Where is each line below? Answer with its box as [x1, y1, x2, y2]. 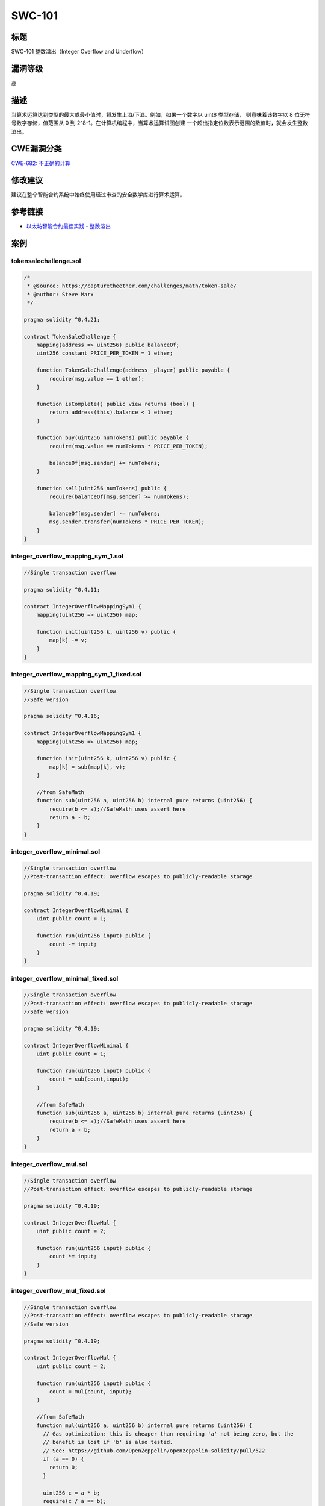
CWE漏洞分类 [11, 143, 63, 154]
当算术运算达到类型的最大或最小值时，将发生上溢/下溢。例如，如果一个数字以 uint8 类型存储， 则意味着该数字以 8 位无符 [11, 111, 311, 118]
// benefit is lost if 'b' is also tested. [43, 1439, 173, 1446]
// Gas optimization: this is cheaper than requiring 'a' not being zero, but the [43, 1430, 294, 1437]
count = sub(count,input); [49, 1076, 129, 1083]
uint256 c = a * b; [43, 1489, 101, 1496]
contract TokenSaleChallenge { [23, 333, 117, 340]
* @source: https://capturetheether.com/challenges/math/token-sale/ [27, 283, 237, 289]
